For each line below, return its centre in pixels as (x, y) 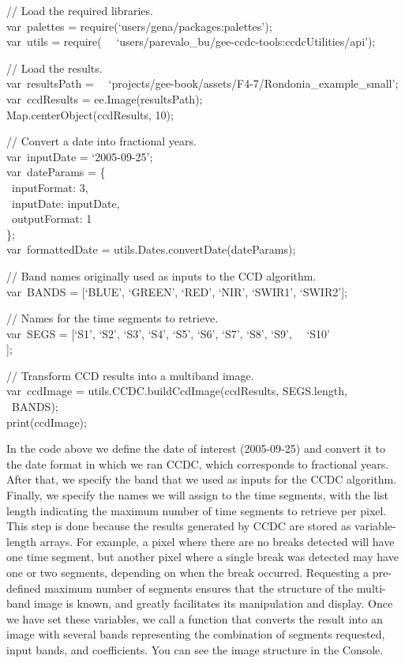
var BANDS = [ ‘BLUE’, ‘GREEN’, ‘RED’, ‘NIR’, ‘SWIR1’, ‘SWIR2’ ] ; (177, 291)
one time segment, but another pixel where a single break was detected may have (202, 557)
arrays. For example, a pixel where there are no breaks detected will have (217, 541)
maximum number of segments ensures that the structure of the (199, 588)
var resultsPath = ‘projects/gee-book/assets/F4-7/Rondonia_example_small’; (202, 83)
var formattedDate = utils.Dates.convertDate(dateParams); (151, 249)
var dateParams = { (56, 172)
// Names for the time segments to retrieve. (112, 318)
